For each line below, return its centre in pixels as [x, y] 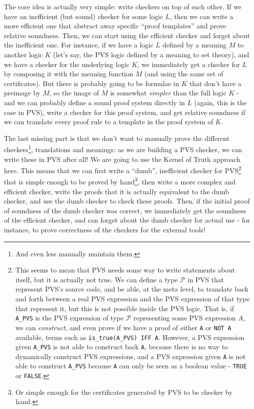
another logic [23, 54]
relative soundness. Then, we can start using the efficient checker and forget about [127, 35]
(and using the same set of [184, 74]
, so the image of [74, 93]
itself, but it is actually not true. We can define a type [96, 279]
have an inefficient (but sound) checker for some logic [84, 16]
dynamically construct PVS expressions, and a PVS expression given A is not [130, 356]
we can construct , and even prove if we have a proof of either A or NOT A [123, 327]
